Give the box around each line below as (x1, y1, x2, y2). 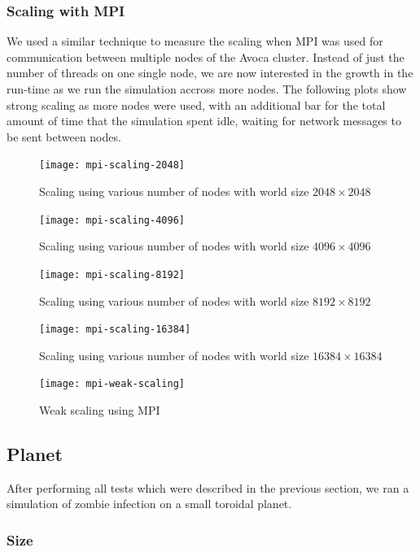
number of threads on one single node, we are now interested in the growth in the (7, 64, 413, 81)
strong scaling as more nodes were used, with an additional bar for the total (7, 96, 386, 113)
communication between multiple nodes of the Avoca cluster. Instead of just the (7, 48, 405, 65)
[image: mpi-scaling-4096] (39, 214, 185, 226)
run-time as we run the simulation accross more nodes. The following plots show (7, 80, 407, 97)
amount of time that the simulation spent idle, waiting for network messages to (7, 112, 401, 129)
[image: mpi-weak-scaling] (39, 378, 185, 390)
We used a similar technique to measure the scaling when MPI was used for (7, 33, 383, 50)
